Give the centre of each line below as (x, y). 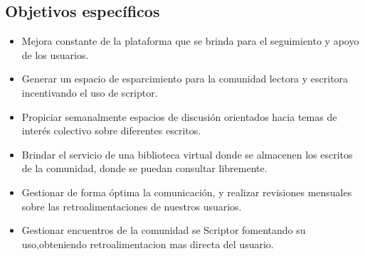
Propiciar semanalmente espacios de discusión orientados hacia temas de (179, 116)
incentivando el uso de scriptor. (90, 92)
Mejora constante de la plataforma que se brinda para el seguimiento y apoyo (190, 41)
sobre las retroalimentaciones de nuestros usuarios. (132, 206)
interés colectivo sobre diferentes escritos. (111, 130)
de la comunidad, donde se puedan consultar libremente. (144, 168)
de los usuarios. (55, 54)
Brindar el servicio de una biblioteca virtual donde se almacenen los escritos (187, 154)
